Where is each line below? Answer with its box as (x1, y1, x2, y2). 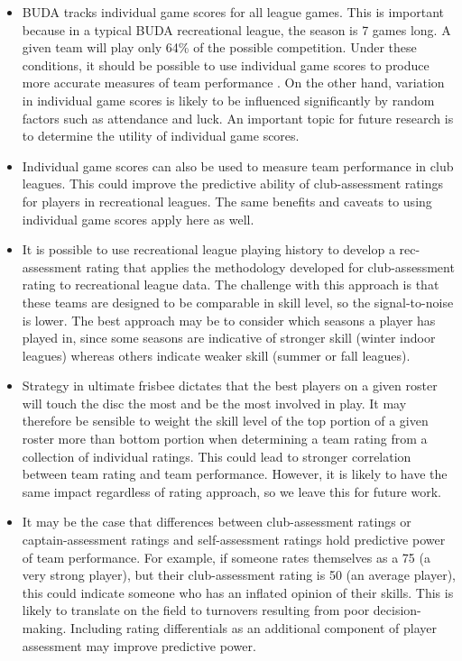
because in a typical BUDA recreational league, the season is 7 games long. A (22, 20, 451, 39)
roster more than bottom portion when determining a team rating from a (22, 429, 428, 448)
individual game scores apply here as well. (22, 209, 254, 228)
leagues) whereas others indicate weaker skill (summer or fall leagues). (22, 345, 411, 364)
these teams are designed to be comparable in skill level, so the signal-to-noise (22, 292, 454, 311)
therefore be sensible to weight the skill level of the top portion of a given (22, 411, 429, 430)
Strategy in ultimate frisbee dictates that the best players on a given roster (22, 376, 438, 395)
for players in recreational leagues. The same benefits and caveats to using (22, 191, 432, 210)
